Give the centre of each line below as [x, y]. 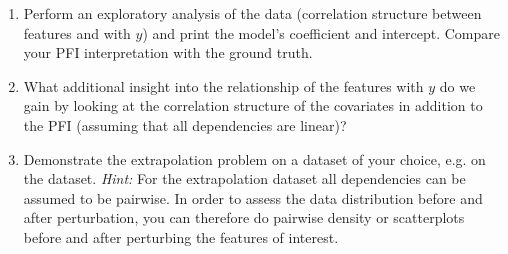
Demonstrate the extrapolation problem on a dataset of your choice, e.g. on [254, 158]
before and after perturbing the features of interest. [181, 236]
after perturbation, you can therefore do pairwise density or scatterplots [244, 217]
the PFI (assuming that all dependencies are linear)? [185, 124]
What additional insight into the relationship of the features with [223, 85]
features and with [77, 32]
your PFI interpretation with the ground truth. [168, 52]
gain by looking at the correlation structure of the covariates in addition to [253, 105]
